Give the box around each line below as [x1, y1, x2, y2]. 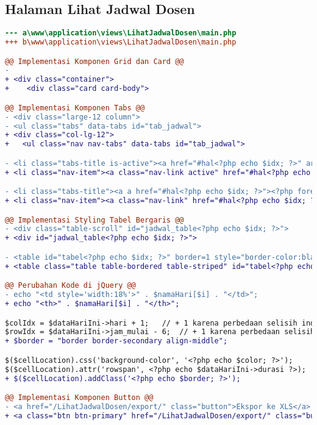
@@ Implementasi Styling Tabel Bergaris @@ [5, 215, 184, 224]
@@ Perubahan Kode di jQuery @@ [5, 281, 136, 290]
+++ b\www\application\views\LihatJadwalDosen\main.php [5, 38, 237, 47]
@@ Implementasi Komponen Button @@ [5, 393, 154, 402]
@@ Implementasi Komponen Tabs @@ [5, 103, 145, 112]
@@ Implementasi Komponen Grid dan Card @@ [5, 57, 184, 66]
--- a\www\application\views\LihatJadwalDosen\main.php [5, 29, 237, 38]
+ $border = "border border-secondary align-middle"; [5, 337, 228, 346]
